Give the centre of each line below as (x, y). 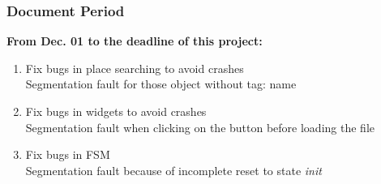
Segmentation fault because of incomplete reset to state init (173, 170)
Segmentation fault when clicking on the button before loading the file (200, 127)
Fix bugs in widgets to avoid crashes (116, 111)
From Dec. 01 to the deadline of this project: (135, 41)
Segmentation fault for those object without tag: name (161, 84)
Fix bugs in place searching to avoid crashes (135, 68)
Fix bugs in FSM (68, 154)
